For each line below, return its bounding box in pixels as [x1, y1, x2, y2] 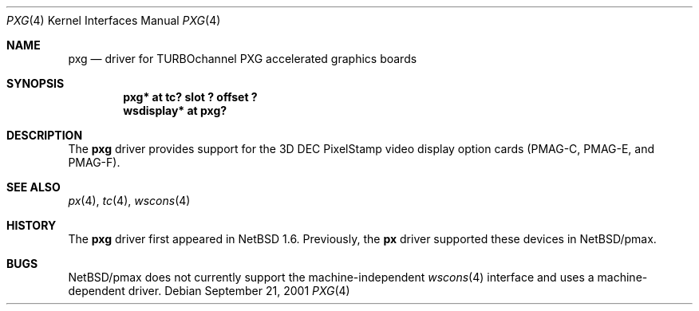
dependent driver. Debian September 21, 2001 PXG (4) [68, 284, 350, 297]
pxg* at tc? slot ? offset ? [123, 90, 258, 104]
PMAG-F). [68, 155, 120, 169]
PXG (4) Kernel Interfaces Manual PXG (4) [6, 14, 221, 27]
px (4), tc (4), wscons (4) [68, 194, 191, 207]
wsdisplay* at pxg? [123, 104, 227, 117]
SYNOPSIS [6, 77, 65, 90]
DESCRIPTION [6, 128, 83, 142]
